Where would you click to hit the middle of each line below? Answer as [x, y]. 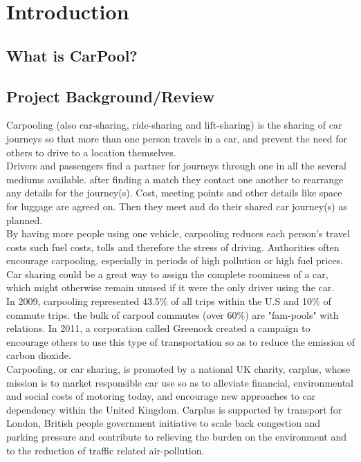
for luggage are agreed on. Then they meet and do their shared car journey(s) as [177, 206]
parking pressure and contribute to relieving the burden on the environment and [177, 437]
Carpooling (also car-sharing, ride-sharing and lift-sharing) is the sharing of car [174, 125]
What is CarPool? [72, 55]
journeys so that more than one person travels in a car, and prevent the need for [177, 138]
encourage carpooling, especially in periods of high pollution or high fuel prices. [175, 260]
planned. [25, 220]
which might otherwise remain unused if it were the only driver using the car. [170, 287]
